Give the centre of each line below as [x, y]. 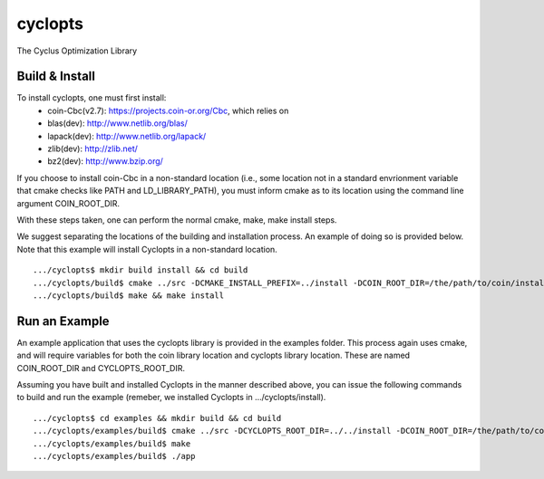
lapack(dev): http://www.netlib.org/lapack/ [127, 136]
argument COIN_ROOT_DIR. [68, 203]
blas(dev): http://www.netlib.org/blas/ [117, 123]
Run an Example [63, 321]
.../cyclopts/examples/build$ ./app [114, 456]
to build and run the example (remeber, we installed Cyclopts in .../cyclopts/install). [171, 398]
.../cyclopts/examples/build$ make [112, 443]
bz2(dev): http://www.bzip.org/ [105, 161]
